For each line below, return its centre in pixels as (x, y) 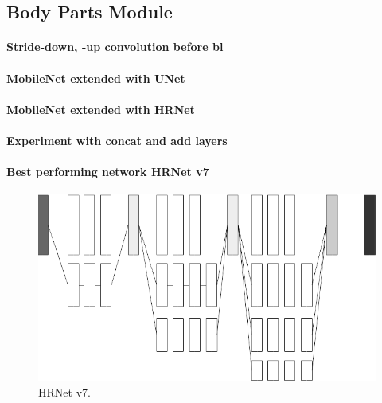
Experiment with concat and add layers (117, 140)
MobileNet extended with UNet (96, 78)
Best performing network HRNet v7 (108, 172)
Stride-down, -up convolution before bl (115, 47)
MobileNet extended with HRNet (101, 109)
